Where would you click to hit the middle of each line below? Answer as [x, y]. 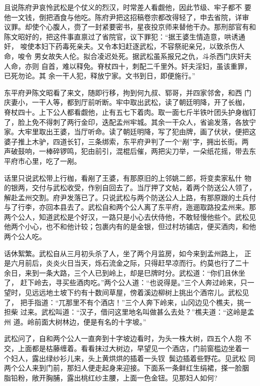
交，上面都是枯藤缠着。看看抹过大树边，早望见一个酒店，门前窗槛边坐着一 [126, 348]
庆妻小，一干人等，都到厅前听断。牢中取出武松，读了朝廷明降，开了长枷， [126, 102]
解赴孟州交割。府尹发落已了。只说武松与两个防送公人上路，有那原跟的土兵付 [130, 197]
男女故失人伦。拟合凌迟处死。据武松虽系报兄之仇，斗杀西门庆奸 [139, 56]
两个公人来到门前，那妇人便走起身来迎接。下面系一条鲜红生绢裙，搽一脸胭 [126, 368]
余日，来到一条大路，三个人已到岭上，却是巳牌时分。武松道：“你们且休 [121, 272]
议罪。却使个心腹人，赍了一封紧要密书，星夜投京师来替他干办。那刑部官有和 [130, 27]
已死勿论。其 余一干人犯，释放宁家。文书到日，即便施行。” [100, 76]
